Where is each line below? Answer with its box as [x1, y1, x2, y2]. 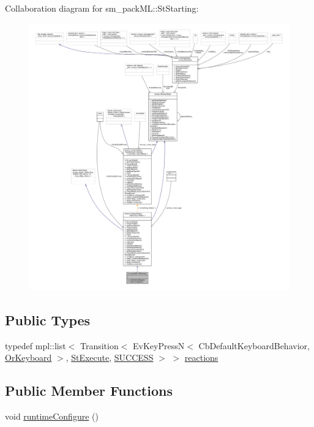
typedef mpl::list [5, 339, 66, 352]
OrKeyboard [5, 351, 52, 364]
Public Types [5, 310, 91, 329]
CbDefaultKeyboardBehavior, [198, 339, 310, 352]
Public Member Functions [5, 381, 173, 400]
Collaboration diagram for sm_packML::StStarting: [5, 2, 199, 14]
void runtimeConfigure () [5, 410, 99, 423]
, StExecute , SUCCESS [65, 351, 154, 364]
